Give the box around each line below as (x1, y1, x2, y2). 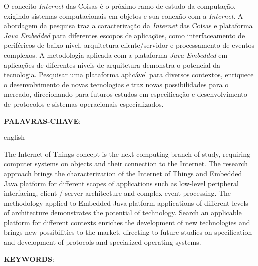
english (4, 132, 25, 142)
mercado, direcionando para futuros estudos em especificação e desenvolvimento (4, 89, 247, 99)
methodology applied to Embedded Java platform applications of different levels (4, 197, 248, 208)
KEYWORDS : (4, 253, 54, 264)
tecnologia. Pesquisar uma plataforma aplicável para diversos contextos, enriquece (4, 69, 254, 80)
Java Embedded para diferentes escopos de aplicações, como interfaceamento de (4, 30, 245, 40)
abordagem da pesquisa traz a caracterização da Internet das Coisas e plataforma (4, 20, 253, 31)
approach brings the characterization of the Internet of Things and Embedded (4, 168, 242, 178)
